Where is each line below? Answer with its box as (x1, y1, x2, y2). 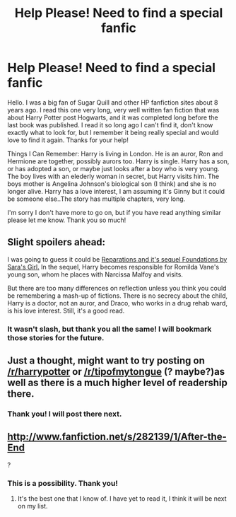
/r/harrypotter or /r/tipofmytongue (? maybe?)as (7, 366, 225, 378)
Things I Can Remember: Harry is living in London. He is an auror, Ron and (7, 149, 223, 158)
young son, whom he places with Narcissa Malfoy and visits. (7, 270, 184, 279)
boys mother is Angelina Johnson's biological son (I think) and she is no (7, 179, 217, 188)
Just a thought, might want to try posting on (7, 355, 205, 367)
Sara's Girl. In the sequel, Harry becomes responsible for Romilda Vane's (7, 262, 220, 271)
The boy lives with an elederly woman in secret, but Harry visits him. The (7, 172, 220, 180)
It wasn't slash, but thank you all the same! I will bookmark (7, 324, 212, 334)
